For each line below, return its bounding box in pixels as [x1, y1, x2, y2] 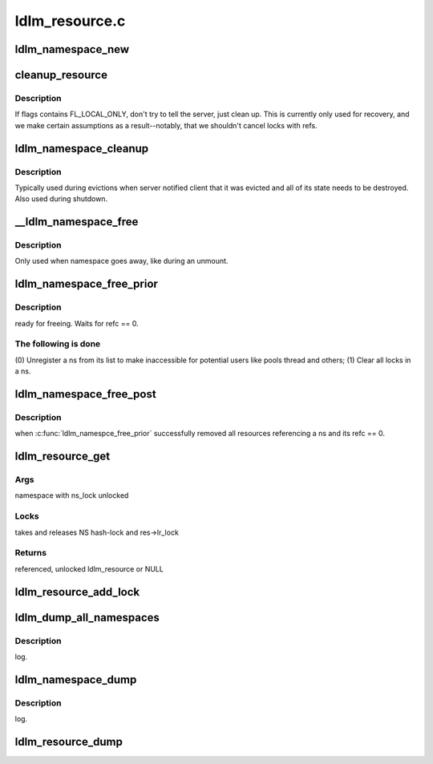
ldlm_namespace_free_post [14, 387, 156, 401]
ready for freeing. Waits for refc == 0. [14, 318, 140, 328]
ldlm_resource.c [14, 12, 126, 30]
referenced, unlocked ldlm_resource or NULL [14, 564, 164, 573]
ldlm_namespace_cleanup [14, 141, 149, 156]
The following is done [14, 338, 101, 350]
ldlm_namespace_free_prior [14, 277, 158, 291]
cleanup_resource [14, 68, 108, 82]
